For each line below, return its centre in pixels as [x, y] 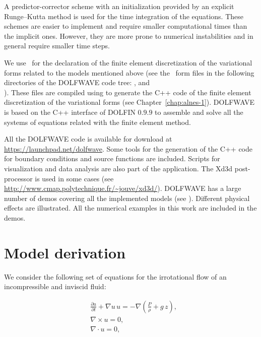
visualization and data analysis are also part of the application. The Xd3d [118, 168]
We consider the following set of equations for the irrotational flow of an [115, 276]
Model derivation [65, 252]
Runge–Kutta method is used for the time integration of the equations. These [124, 16]
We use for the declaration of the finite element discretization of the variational [128, 62]
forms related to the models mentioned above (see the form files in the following [129, 72]
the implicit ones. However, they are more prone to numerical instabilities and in [129, 36]
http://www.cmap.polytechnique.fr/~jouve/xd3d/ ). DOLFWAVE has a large [123, 188]
